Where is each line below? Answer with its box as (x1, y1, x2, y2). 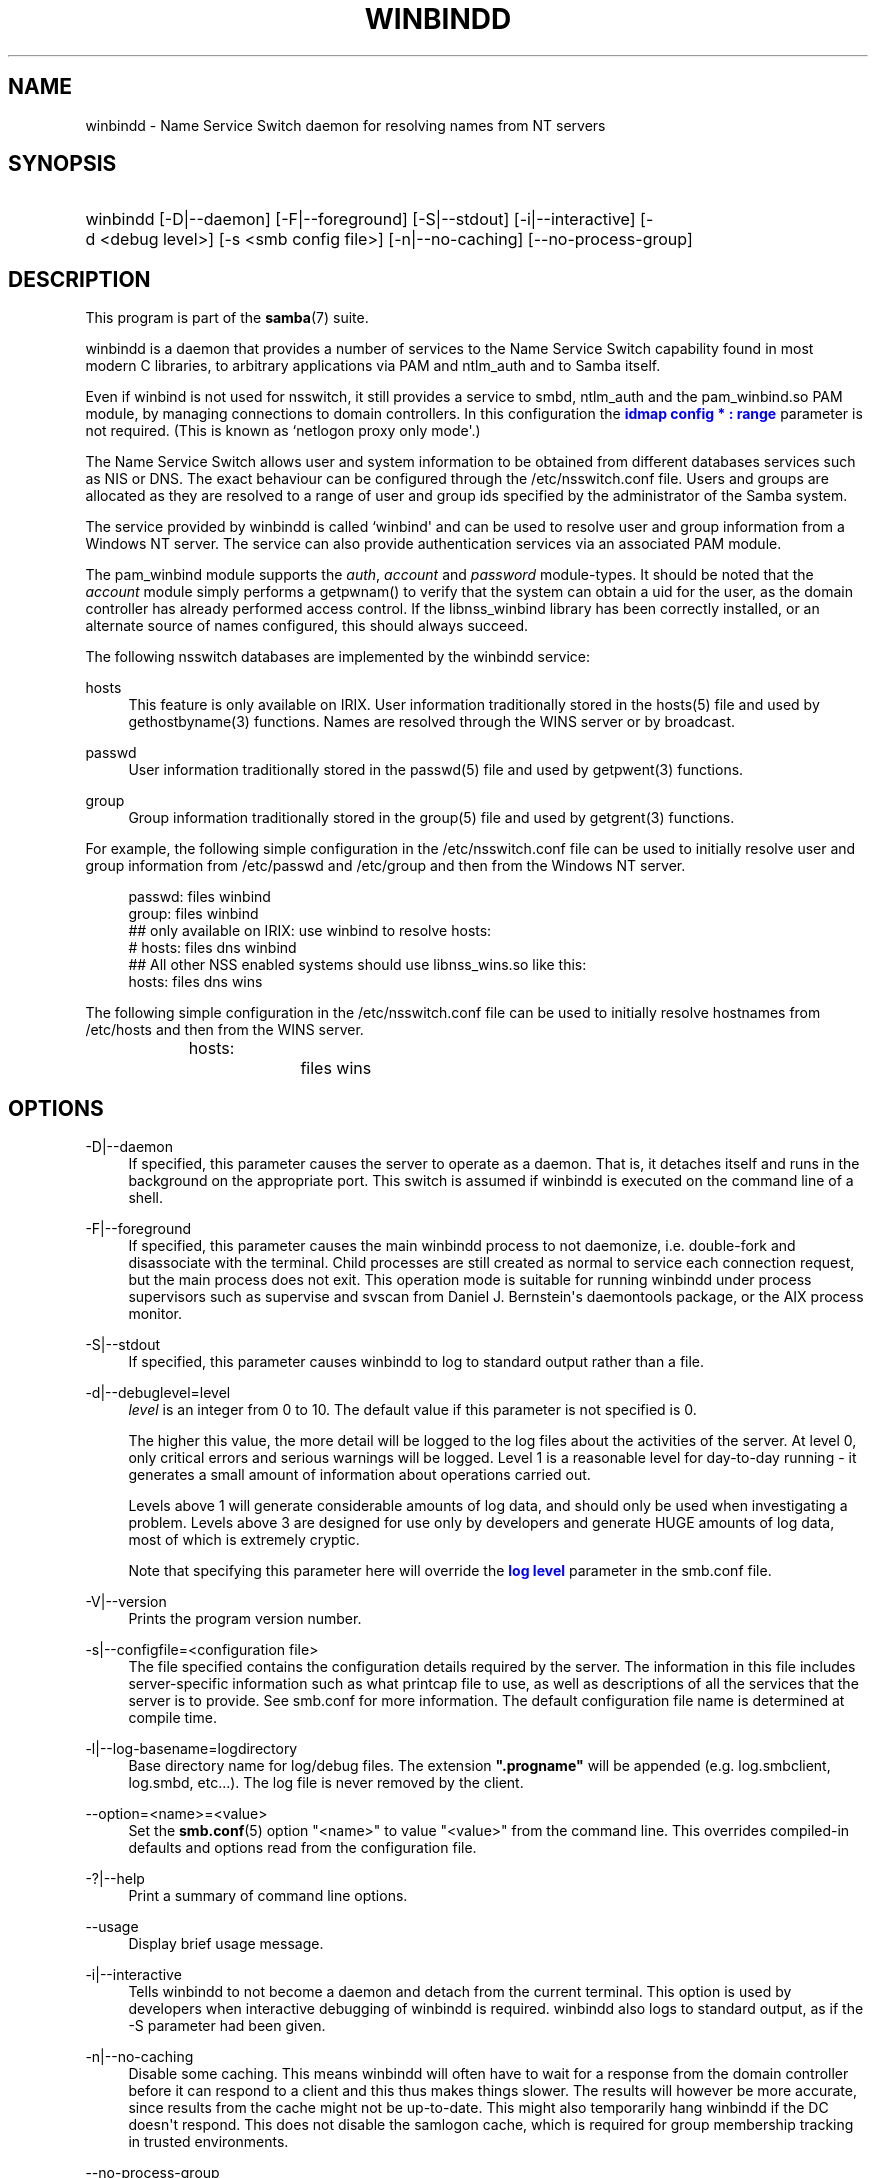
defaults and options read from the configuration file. (128, 1839, 477, 1857)
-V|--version (85, 1593, 167, 1611)
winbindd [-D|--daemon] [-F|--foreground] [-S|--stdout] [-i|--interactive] (85, 209, 636, 230)
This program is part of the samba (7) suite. (85, 309, 369, 327)
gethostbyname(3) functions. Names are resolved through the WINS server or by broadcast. (128, 713, 736, 731)
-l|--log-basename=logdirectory (85, 1740, 298, 1758)
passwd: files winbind (128, 888, 271, 906)
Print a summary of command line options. (128, 1887, 408, 1905)
